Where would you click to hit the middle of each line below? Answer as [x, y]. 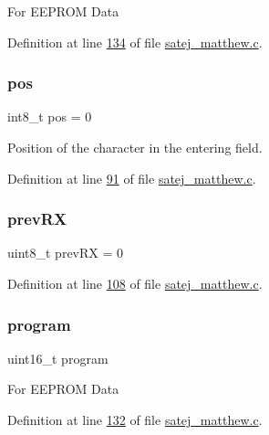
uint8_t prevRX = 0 [66, 253]
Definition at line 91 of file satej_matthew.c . [132, 178]
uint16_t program [58, 358]
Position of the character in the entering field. [135, 147]
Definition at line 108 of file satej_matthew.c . [135, 283]
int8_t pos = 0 [50, 117]
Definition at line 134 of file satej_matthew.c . [135, 42]
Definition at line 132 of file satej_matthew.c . [135, 419]
